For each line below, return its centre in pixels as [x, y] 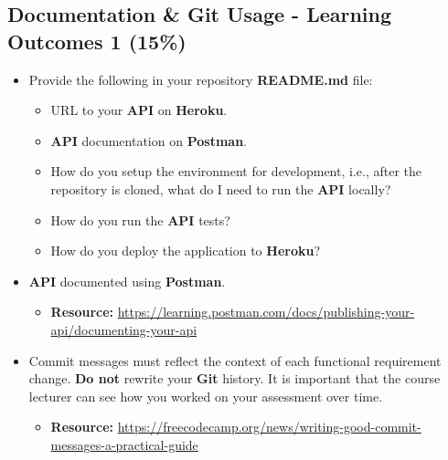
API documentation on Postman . [149, 140]
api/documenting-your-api [124, 329]
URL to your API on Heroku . [139, 110]
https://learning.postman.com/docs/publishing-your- [266, 312]
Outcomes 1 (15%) [97, 41]
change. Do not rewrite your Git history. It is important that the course [235, 378]
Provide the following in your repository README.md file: [201, 79]
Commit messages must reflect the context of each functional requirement [235, 360]
